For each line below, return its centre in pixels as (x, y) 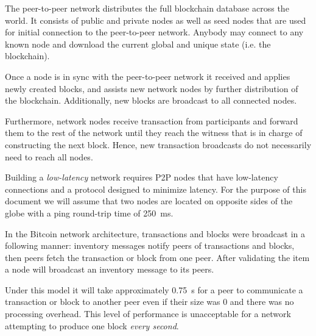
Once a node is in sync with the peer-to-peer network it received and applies (148, 76)
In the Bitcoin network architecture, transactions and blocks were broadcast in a (155, 233)
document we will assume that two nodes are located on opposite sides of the (149, 201)
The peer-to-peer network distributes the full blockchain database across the (147, 8)
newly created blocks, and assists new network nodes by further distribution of (152, 88)
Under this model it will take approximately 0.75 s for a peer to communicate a (154, 289)
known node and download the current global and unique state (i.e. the (138, 44)
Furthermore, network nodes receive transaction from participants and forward (152, 120)
